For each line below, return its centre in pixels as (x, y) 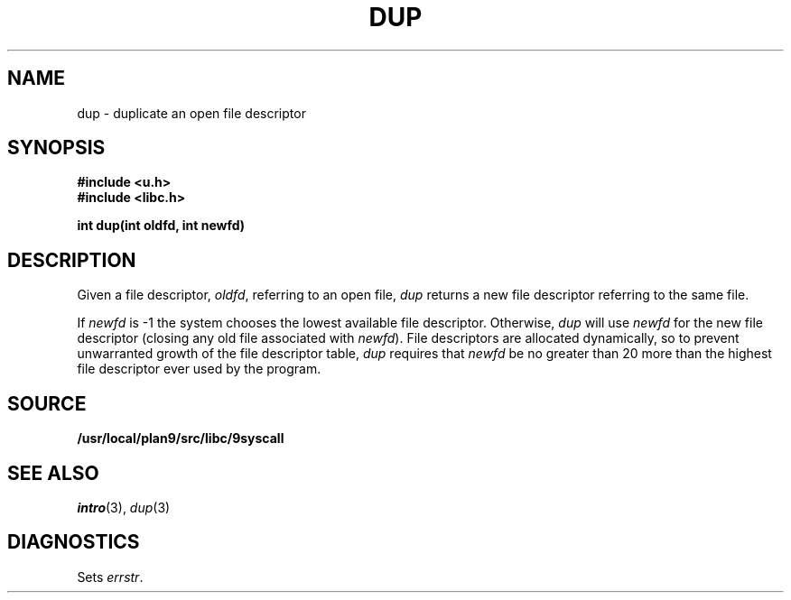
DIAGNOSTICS (74, 542)
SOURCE (47, 403)
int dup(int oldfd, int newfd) (161, 226)
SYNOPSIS (56, 148)
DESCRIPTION (72, 260)
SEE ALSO (53, 473)
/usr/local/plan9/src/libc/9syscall (181, 438)
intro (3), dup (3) (124, 507)
